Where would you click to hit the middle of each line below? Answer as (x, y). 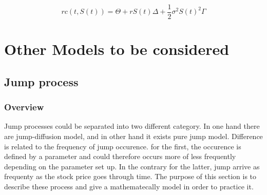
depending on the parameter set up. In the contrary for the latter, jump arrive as (132, 166)
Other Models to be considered (117, 49)
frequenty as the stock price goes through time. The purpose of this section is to (130, 176)
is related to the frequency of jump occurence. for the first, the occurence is (123, 146)
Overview (24, 107)
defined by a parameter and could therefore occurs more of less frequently (120, 156)
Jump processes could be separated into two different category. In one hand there (132, 126)
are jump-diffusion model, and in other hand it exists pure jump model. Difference (133, 136)
